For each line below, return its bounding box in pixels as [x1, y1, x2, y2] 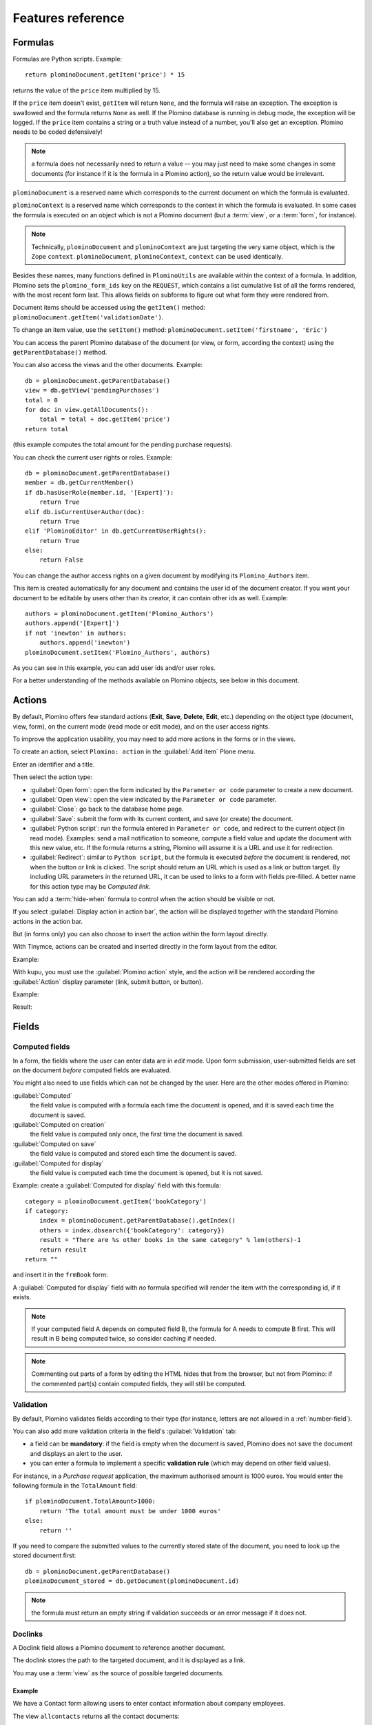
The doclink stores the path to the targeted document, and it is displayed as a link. [12, 1656, 246, 1664]
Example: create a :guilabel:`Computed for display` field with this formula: [12, 1181, 221, 1190]
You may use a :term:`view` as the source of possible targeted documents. [12, 1668, 224, 1677]
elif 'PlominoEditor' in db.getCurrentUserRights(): [25, 527, 207, 535]
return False [39, 556, 83, 564]
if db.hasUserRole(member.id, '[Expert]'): [25, 489, 174, 496]
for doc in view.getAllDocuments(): [25, 406, 149, 413]
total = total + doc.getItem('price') [39, 415, 171, 424]
